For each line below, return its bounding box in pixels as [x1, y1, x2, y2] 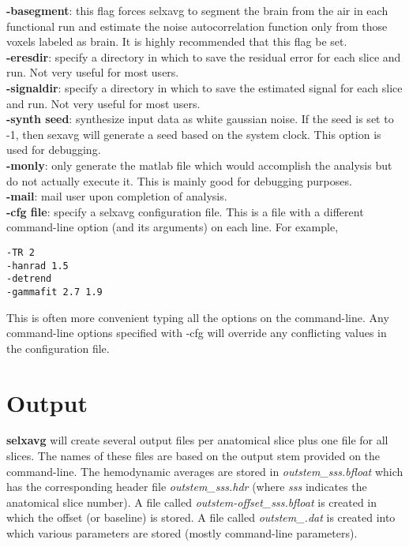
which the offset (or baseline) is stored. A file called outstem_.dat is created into [6, 509, 396, 526]
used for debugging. [6, 141, 101, 158]
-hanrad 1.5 [6, 260, 69, 272]
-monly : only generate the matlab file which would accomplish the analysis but [6, 156, 392, 173]
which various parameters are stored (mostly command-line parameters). [6, 525, 358, 541]
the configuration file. [6, 339, 110, 356]
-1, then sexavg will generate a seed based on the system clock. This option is [6, 126, 381, 142]
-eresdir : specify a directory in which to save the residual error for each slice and [6, 48, 401, 65]
